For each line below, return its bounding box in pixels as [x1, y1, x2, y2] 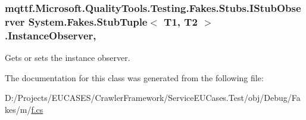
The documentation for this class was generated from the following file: [5, 71, 264, 84]
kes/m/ [5, 103, 32, 115]
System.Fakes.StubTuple [28, 14, 148, 29]
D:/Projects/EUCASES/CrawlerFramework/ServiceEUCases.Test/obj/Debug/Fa [5, 91, 301, 104]
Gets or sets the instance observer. [5, 51, 130, 64]
